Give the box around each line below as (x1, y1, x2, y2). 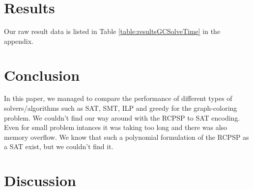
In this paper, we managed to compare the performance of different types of (4, 93, 232, 103)
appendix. (4, 35, 33, 46)
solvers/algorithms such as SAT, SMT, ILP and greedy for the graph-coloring (4, 103, 237, 113)
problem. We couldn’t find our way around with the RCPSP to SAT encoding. (4, 112, 240, 123)
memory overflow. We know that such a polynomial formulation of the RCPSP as (4, 131, 249, 142)
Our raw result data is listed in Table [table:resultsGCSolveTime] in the (4, 26, 221, 36)
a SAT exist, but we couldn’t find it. (4, 141, 113, 152)
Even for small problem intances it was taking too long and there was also (4, 122, 227, 132)
